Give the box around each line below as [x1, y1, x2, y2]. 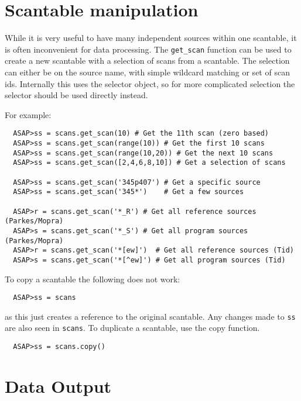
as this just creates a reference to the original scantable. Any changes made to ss [5, 310, 296, 322]
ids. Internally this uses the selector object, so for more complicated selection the [5, 77, 295, 89]
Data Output [5, 374, 112, 397]
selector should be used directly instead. [5, 89, 148, 101]
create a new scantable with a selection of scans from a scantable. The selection [5, 54, 290, 67]
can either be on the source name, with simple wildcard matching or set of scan [5, 65, 290, 78]
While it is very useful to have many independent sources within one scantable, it [5, 32, 297, 44]
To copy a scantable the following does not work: [5, 272, 180, 285]
